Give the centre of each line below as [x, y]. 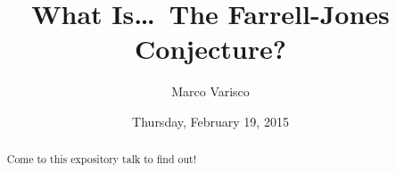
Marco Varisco [210, 91]
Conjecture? [210, 49]
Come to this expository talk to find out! [102, 159]
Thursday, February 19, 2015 [210, 121]
